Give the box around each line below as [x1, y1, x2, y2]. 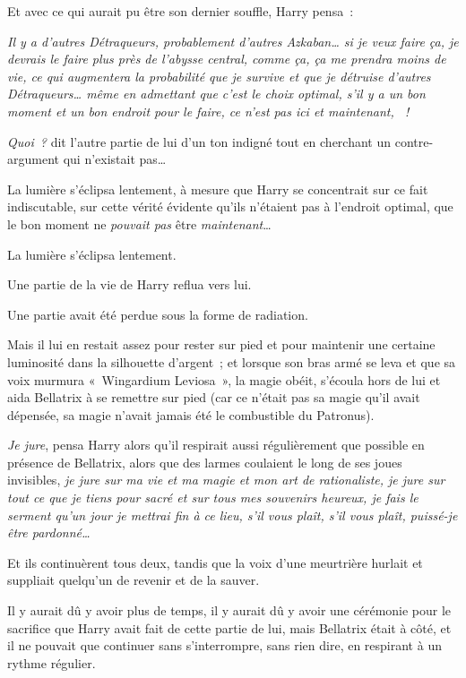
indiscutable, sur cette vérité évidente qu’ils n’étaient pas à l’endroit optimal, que [7, 197, 453, 216]
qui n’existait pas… [63, 150, 167, 168]
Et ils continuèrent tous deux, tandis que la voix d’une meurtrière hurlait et [7, 553, 423, 571]
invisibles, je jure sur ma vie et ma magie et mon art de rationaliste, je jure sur [7, 470, 445, 489]
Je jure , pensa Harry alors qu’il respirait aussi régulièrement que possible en [7, 435, 425, 454]
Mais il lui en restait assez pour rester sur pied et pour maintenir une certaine [7, 335, 436, 354]
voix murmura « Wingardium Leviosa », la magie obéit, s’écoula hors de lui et [7, 370, 441, 389]
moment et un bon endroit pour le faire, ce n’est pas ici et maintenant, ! [7, 101, 410, 120]
